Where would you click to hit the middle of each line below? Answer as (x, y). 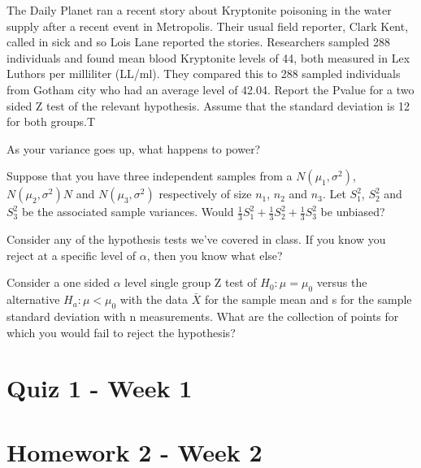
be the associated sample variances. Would (128, 212)
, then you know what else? (215, 255)
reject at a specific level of (72, 255)
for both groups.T (51, 121)
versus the (342, 282)
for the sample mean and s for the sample (308, 299)
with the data (154, 299)
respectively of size (205, 194)
